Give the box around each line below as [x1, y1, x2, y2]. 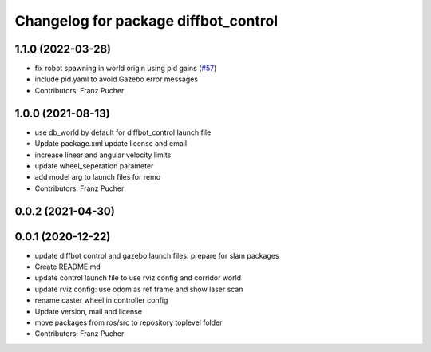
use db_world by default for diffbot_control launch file [34, 128, 212, 137]
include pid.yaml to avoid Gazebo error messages [34, 74, 199, 84]
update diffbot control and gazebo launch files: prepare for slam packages [34, 251, 279, 260]
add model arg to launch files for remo [34, 172, 161, 182]
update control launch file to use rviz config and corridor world [34, 273, 242, 283]
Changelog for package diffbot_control [14, 12, 279, 30]
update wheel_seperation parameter [34, 160, 154, 171]
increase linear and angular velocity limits [34, 150, 172, 160]
